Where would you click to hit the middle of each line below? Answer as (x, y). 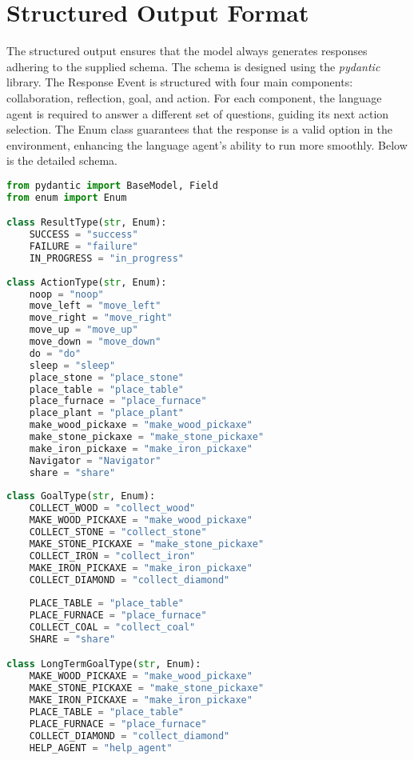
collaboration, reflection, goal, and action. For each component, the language (194, 97)
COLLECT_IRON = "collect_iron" (112, 556)
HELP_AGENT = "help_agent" (101, 748)
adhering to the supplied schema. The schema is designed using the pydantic (193, 66)
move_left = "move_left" (95, 306)
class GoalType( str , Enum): (81, 496)
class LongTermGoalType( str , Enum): (104, 664)
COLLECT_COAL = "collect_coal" (112, 628)
